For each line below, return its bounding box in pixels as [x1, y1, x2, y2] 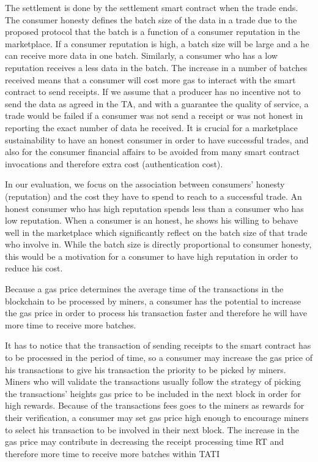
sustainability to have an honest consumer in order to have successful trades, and [5, 133, 309, 146]
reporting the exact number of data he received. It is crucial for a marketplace [5, 121, 298, 134]
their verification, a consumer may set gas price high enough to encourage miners [5, 411, 309, 423]
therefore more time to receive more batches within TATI [5, 447, 220, 460]
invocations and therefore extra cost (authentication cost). [5, 157, 223, 170]
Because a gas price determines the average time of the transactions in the [5, 282, 284, 295]
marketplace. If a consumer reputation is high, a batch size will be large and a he [5, 37, 309, 50]
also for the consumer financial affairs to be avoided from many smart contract [5, 145, 300, 158]
